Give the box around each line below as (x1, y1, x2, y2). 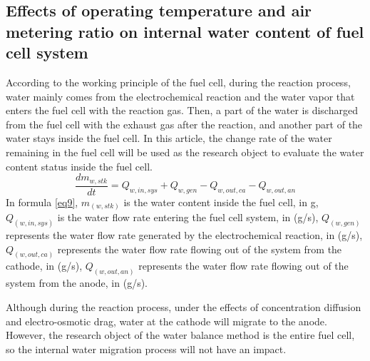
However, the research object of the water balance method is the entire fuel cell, (6, 327, 355, 342)
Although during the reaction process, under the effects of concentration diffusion (6, 299, 361, 314)
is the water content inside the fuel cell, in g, (123, 194, 319, 209)
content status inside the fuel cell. (6, 158, 153, 173)
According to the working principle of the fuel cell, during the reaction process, (6, 74, 351, 89)
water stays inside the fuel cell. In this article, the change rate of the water (6, 131, 332, 146)
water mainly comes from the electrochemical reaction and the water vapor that (6, 88, 355, 103)
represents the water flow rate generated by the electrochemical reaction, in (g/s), (6, 228, 363, 242)
